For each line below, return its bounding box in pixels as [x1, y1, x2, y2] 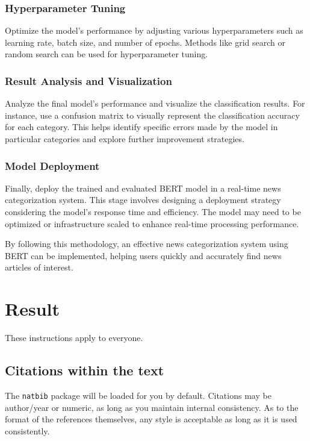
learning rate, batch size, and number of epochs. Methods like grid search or [5, 36, 286, 48]
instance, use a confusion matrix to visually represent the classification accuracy [5, 108, 300, 121]
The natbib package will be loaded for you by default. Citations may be [5, 389, 271, 401]
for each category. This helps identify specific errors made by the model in [5, 120, 278, 133]
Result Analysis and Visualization [5, 73, 172, 88]
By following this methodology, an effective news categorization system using [5, 237, 288, 250]
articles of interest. [5, 261, 73, 274]
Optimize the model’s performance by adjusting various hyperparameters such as [5, 24, 303, 37]
